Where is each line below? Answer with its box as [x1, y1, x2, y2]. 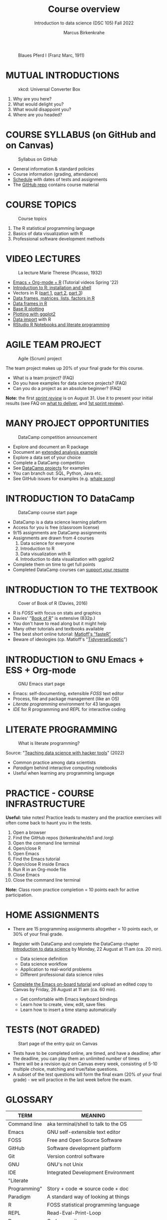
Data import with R [12, 316, 51, 322]
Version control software [47, 1153, 105, 1160]
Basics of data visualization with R [12, 230, 83, 236]
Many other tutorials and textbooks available [12, 626, 104, 632]
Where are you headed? [12, 111, 63, 117]
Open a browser [12, 829, 46, 835]
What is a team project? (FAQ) [12, 375, 74, 381]
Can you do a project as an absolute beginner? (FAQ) [12, 385, 121, 391]
